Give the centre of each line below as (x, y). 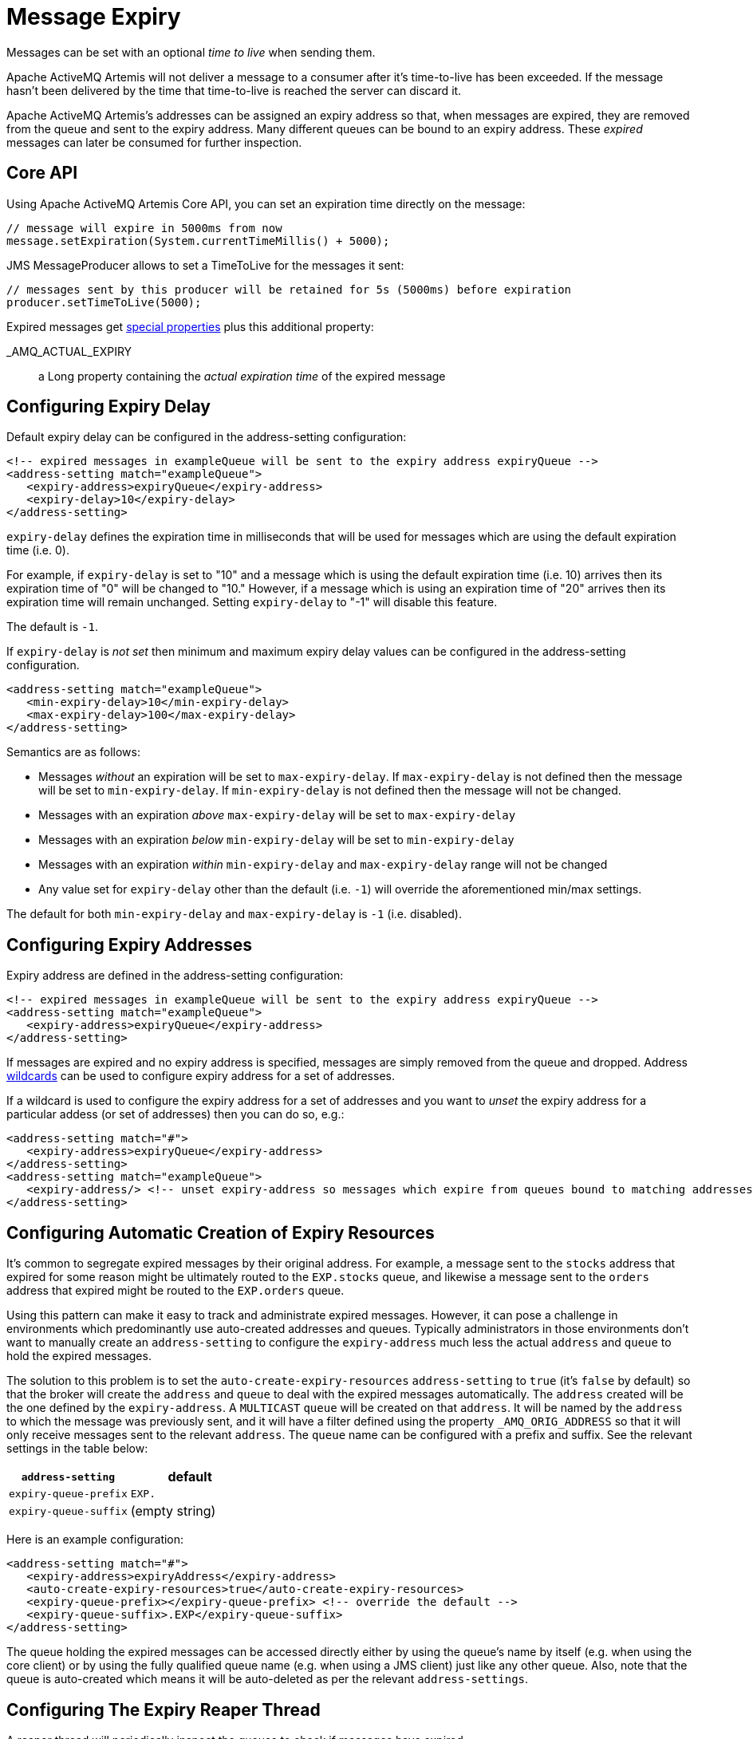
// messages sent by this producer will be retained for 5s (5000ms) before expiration (289, 289)
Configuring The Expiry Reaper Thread (164, 1709)
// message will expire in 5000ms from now (144, 228)
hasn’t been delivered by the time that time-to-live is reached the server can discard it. (234, 90)
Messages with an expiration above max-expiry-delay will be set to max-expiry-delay (277, 815)
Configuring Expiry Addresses (130, 944)
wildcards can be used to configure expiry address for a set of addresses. (201, 1076)
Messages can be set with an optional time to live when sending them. (191, 52)
